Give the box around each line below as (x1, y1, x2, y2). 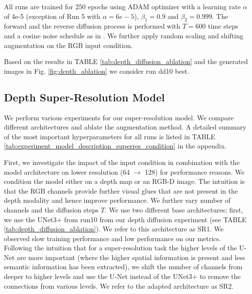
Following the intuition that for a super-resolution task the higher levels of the (4, 243, 237, 253)
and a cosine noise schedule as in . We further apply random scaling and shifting (4, 30, 243, 40)
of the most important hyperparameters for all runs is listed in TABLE (4, 131, 216, 141)
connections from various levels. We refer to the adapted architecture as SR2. (4, 280, 234, 291)
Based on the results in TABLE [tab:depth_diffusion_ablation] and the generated (4, 56, 248, 66)
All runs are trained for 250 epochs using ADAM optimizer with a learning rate (4, 1, 241, 11)
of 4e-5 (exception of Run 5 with (4, 11, 101, 21)
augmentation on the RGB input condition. (4, 40, 133, 50)
